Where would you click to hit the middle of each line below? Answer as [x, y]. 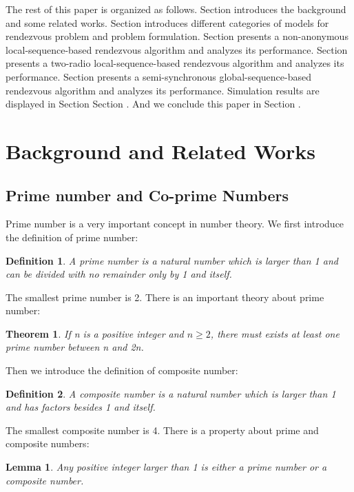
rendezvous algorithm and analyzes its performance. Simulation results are [163, 90]
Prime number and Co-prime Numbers [147, 195]
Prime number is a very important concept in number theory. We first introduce [175, 224]
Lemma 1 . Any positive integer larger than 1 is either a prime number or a [166, 467]
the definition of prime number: [72, 237]
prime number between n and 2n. [75, 347]
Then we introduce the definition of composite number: [122, 370]
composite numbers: [48, 443]
